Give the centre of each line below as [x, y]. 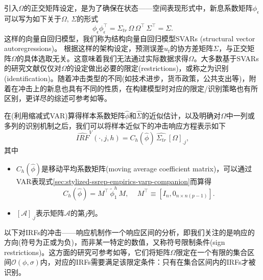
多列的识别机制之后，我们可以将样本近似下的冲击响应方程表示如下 [115, 125]
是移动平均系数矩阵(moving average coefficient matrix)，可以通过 [147, 168]
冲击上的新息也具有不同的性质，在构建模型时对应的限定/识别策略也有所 [138, 88]
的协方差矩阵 [192, 48]
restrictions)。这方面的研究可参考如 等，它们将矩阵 [87, 252]
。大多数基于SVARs [226, 58]
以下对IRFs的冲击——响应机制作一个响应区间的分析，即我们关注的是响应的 [129, 232]
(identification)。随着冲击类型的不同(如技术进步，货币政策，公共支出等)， [127, 78]
